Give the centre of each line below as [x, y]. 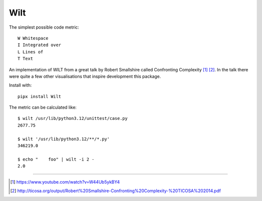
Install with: [20, 85]
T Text [25, 59]
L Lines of [31, 52]
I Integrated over [40, 45]
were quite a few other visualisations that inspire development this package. [85, 76]
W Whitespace [33, 38]
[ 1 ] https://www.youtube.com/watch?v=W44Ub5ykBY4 [65, 182]
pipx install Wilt [40, 96]
